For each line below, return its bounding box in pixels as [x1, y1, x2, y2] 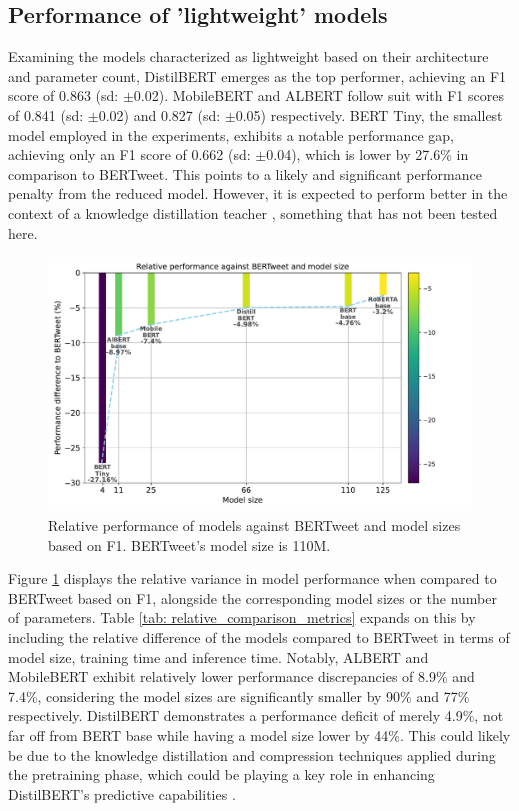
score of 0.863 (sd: [8, 85, 119, 106]
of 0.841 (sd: [8, 104, 84, 125]
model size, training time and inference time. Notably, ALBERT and [8, 646, 429, 667]
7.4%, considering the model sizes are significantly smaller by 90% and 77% [8, 685, 470, 706]
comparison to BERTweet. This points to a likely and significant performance [8, 163, 482, 184]
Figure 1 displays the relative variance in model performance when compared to [8, 568, 497, 589]
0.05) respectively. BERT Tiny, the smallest [235, 104, 503, 125]
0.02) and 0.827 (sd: [98, 104, 221, 125]
